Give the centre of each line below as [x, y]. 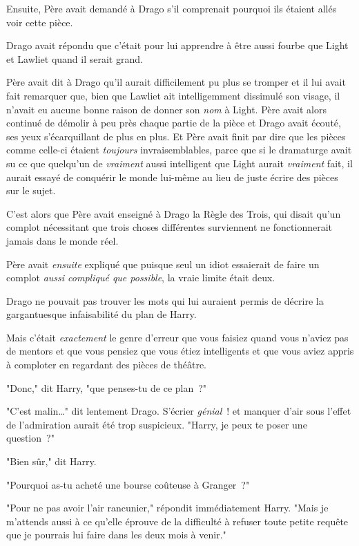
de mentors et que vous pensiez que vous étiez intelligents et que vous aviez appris [180, 351]
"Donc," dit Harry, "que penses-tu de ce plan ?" [107, 387]
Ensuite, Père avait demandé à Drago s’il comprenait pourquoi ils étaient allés [172, 8]
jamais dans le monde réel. [62, 240]
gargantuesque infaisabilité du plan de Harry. [101, 314]
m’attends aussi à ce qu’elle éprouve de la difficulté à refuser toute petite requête [177, 521]
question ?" [30, 438]
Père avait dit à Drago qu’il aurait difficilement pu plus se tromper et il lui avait [176, 82]
